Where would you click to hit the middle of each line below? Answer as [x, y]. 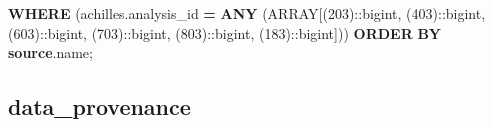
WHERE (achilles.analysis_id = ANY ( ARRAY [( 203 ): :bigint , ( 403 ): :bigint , [247, 13]
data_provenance [99, 106]
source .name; [50, 52]
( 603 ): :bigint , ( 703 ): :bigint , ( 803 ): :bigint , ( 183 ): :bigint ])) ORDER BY [225, 32]
